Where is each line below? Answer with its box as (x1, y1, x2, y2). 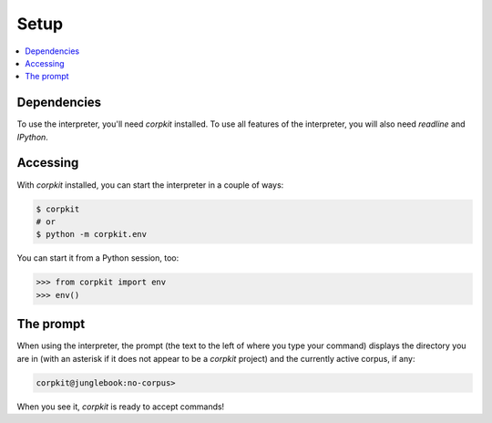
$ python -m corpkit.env (36, 229, 148, 240)
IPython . (16, 131, 49, 142)
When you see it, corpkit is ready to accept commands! (16, 401, 225, 412)
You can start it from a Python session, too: (16, 253, 179, 263)
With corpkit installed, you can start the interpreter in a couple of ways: (16, 179, 284, 191)
